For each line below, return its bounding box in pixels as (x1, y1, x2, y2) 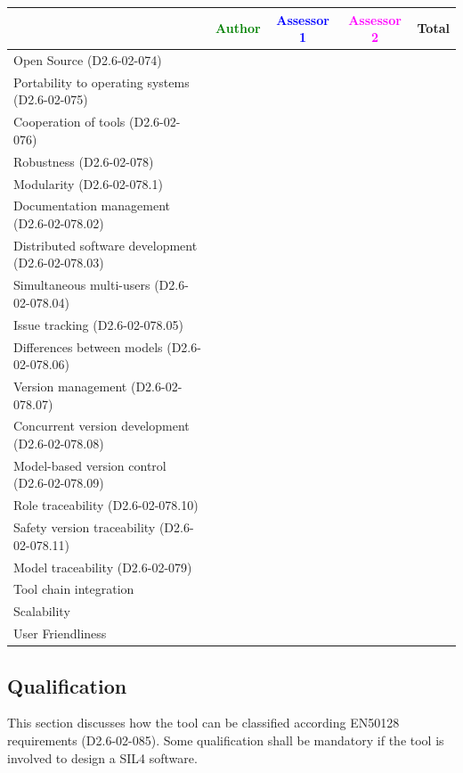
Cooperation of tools (13, 112, 126, 131)
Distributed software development (13, 235, 198, 254)
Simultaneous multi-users (13, 275, 150, 294)
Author (215, 19, 261, 37)
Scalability (13, 602, 70, 621)
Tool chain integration (13, 580, 134, 598)
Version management (13, 376, 127, 395)
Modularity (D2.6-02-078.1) (13, 174, 163, 193)
